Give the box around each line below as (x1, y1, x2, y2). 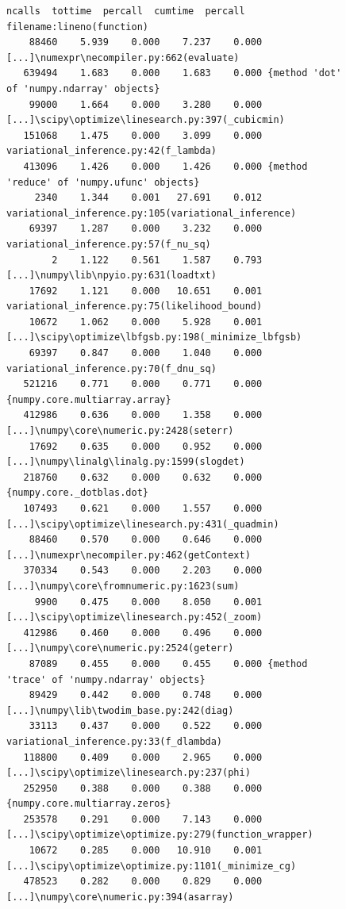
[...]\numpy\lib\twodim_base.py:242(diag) (6, 704, 234, 716)
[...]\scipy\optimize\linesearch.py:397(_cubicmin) (6, 114, 285, 126)
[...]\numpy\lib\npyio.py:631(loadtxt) (6, 270, 217, 282)
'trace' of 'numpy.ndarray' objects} (6, 673, 206, 685)
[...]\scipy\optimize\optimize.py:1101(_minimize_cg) (6, 860, 297, 872)
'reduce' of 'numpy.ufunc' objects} (6, 176, 200, 188)
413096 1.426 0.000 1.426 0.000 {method (23, 160, 308, 172)
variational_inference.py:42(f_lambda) (6, 145, 217, 157)
